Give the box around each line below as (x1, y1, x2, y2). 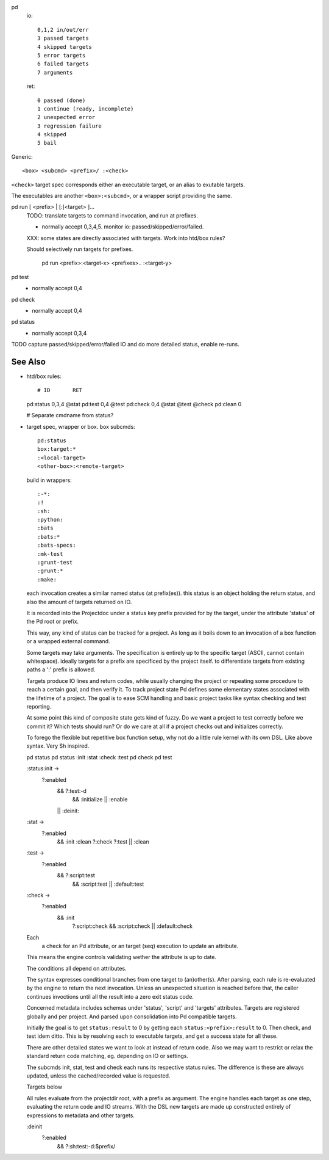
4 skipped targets (37, 43, 93, 50)
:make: (37, 576, 57, 583)
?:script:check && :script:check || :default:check (72, 922, 193, 930)
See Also (11, 356, 46, 367)
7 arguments (37, 69, 73, 76)
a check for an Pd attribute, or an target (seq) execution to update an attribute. (41, 942, 239, 949)
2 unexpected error (37, 114, 96, 121)
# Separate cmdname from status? (26, 412, 114, 419)
